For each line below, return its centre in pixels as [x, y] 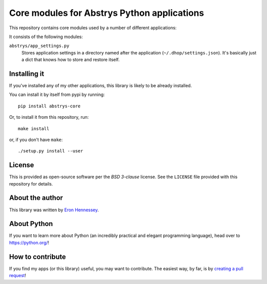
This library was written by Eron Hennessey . [54, 210]
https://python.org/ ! [29, 242]
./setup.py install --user [51, 151]
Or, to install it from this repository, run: [49, 117]
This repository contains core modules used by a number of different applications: [93, 28]
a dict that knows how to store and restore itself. [70, 60]
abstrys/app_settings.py [39, 46]
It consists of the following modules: [46, 37]
